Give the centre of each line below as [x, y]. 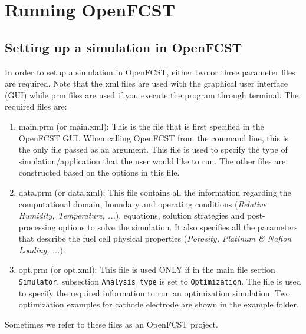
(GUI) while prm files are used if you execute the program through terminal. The [152, 95]
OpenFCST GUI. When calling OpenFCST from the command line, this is [154, 138]
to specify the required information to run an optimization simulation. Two [154, 292]
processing [37, 226]
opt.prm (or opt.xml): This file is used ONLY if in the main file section [147, 269]
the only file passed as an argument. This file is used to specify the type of [153, 149]
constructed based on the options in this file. [99, 172]
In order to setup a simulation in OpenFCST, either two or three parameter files [150, 72]
